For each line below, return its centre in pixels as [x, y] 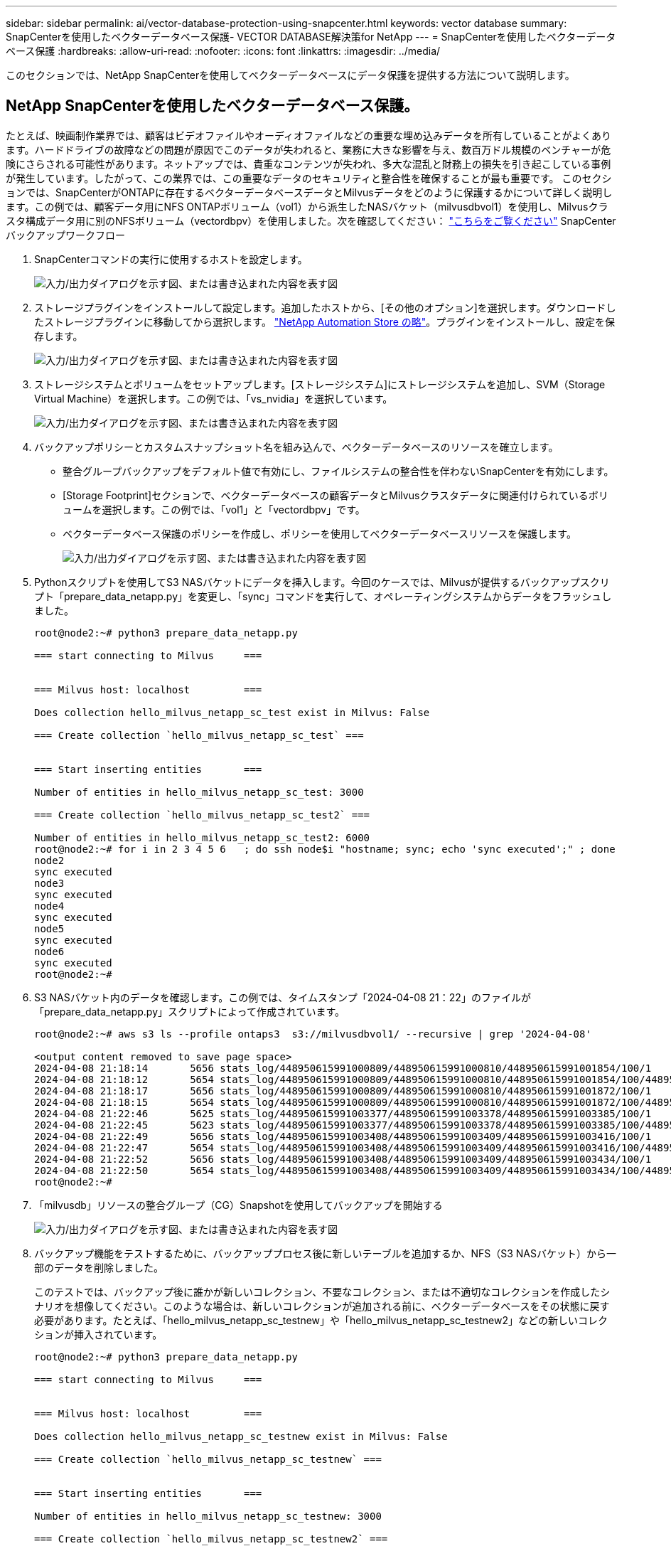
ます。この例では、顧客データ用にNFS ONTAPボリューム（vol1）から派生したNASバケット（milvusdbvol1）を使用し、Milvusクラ [307, 206]
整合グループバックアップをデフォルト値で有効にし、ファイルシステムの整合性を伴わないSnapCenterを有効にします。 [338, 471]
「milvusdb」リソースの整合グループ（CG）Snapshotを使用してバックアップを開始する [238, 1205]
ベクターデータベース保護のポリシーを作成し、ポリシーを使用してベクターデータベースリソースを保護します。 [320, 533]
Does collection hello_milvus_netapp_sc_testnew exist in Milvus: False [241, 1436]
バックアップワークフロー [65, 235]
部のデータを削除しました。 [99, 1267]
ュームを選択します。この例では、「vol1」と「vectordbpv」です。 [214, 509]
